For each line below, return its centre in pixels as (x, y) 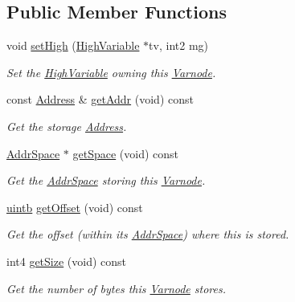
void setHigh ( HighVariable (73, 45)
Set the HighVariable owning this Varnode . (111, 72)
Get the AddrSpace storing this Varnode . (106, 180)
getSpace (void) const (126, 153)
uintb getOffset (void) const (75, 207)
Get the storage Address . (67, 126)
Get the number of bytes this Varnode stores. (116, 288)
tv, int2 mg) (179, 45)
